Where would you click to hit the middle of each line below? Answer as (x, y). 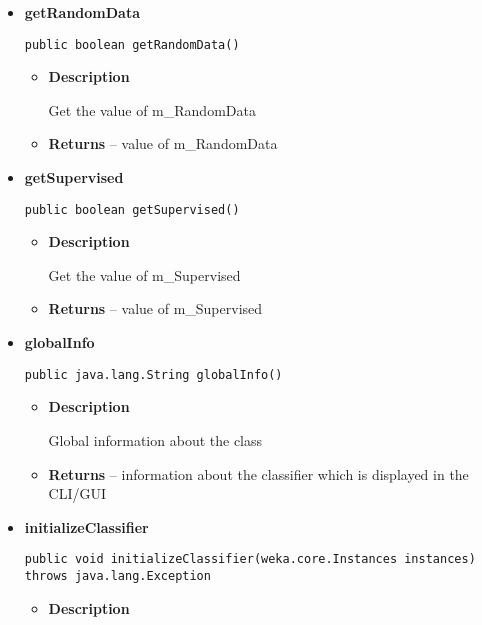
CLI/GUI (77, 493)
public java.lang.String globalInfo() (153, 374)
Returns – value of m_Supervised (155, 308)
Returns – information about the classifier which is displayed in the (258, 473)
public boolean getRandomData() (132, 44)
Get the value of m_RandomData (152, 109)
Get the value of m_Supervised (144, 274)
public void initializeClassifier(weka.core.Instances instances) (250, 559)
